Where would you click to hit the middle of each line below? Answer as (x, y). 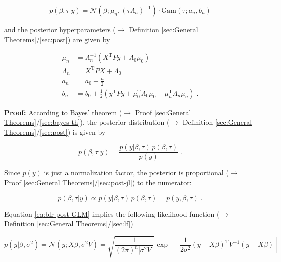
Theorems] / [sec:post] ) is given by (55, 132)
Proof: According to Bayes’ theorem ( (63, 112)
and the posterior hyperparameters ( (60, 29)
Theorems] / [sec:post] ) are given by (57, 39)
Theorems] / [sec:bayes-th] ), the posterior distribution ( (87, 122)
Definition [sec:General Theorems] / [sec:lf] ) (69, 224)
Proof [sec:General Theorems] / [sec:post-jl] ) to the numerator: (98, 183)
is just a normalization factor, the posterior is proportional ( (136, 173)
